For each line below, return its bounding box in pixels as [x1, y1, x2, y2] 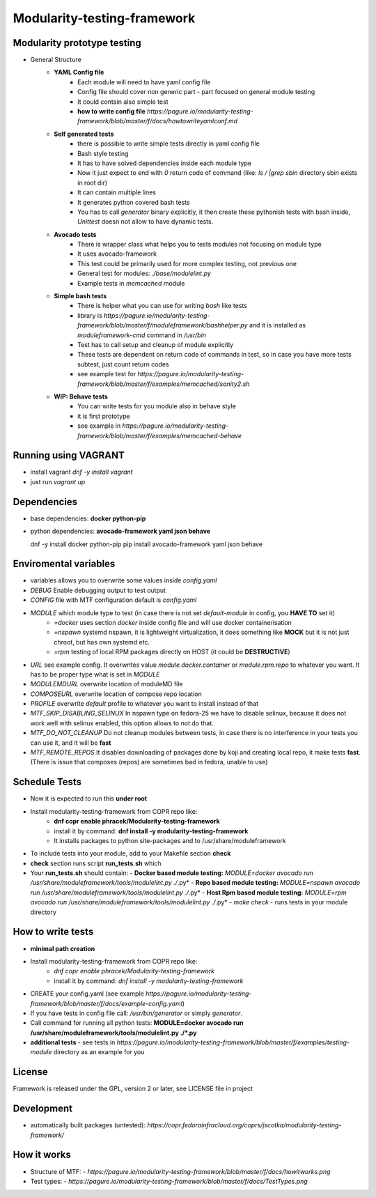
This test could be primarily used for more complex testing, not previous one [77, 259, 297, 268]
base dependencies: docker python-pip [30, 514, 146, 523]
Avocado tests [54, 230, 97, 238]
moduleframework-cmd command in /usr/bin [77, 331, 207, 339]
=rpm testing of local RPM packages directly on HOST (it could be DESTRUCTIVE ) [54, 648, 290, 656]
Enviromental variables [13, 558, 116, 570]
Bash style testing [77, 149, 129, 157]
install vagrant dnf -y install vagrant [30, 468, 133, 477]
